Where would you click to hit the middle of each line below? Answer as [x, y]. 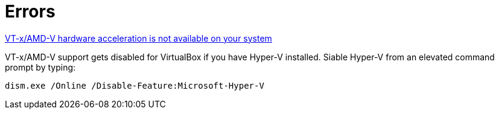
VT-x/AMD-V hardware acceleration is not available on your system [138, 38]
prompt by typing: [40, 67]
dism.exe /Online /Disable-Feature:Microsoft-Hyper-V [135, 85]
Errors [30, 11]
